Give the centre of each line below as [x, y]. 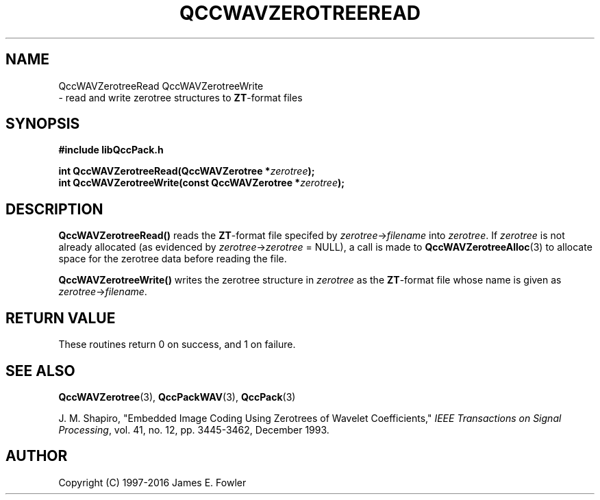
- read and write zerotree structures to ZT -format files [180, 97]
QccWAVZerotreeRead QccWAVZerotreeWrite [161, 86]
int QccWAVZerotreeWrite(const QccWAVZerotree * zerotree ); [202, 183]
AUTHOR [37, 456]
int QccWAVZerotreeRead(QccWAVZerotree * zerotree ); [187, 171]
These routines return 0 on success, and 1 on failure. [177, 345]
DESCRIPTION [54, 209]
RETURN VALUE [61, 318]
